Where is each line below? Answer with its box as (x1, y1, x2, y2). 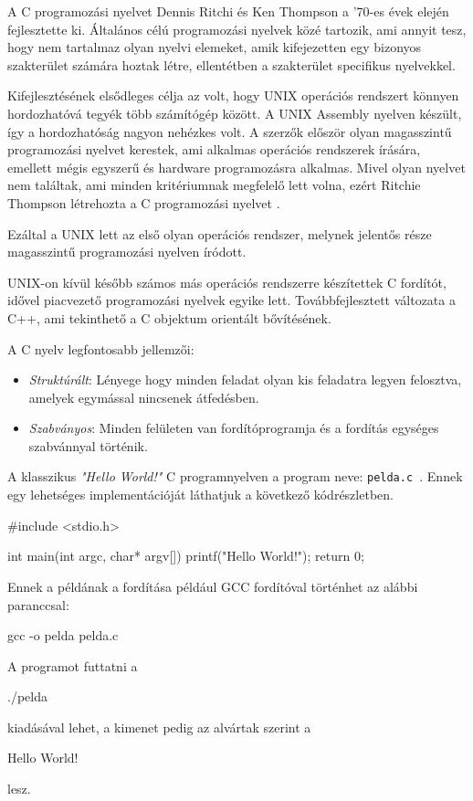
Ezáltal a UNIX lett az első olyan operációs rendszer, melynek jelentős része (7, 224, 432, 243)
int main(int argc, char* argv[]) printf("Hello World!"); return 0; (7, 546, 364, 565)
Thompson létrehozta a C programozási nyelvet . (7, 193, 280, 212)
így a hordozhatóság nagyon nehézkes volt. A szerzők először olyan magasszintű (7, 121, 452, 141)
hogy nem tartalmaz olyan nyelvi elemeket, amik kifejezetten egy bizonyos (7, 37, 422, 57)
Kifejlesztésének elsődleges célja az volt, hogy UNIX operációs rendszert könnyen (7, 86, 459, 105)
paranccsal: (7, 595, 69, 614)
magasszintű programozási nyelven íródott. (7, 242, 247, 261)
